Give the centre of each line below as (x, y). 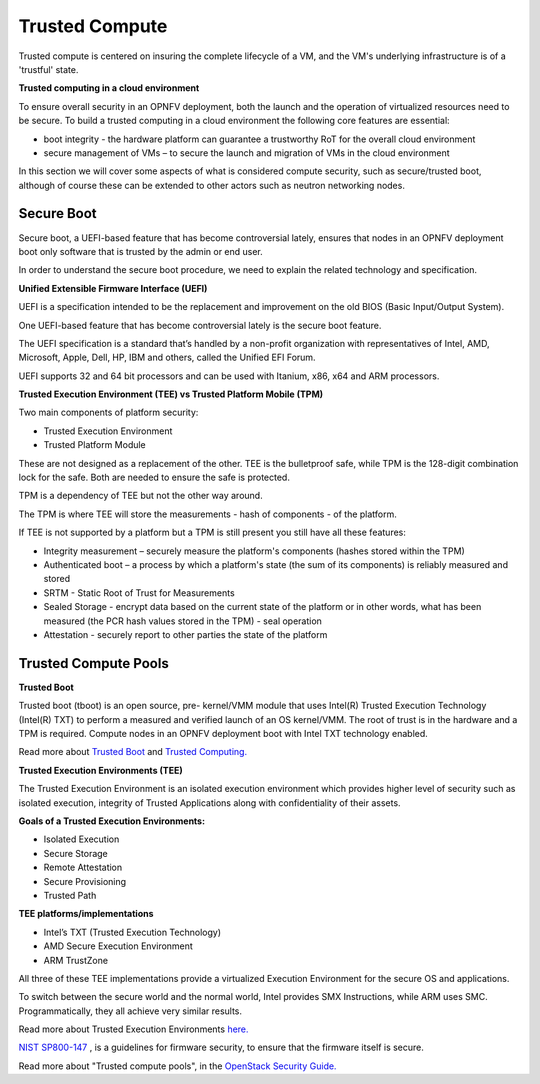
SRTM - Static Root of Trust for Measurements (139, 592)
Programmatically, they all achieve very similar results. (130, 1011)
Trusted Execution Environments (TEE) (101, 770)
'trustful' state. (48, 69)
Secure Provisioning (85, 881)
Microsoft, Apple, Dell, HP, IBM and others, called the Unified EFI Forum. (167, 357)
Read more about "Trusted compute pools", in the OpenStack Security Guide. (177, 1066)
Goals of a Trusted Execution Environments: (111, 821)
